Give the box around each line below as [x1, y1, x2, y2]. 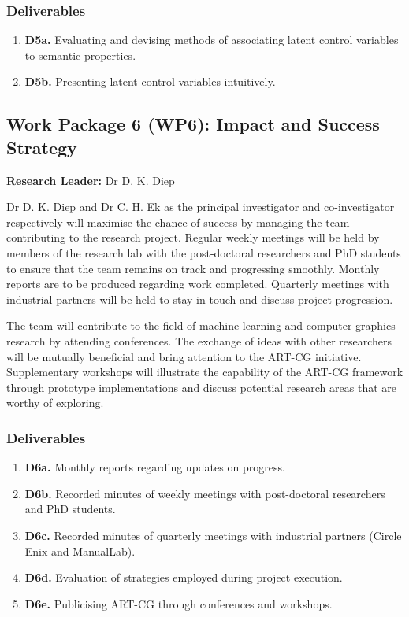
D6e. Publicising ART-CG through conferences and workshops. [24, 595, 333, 611]
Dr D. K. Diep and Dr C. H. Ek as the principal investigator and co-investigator [6, 198, 395, 215]
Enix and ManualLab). [24, 542, 136, 559]
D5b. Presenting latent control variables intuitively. [24, 73, 276, 90]
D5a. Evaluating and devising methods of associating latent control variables [24, 31, 399, 48]
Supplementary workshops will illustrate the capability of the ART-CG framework [6, 364, 403, 380]
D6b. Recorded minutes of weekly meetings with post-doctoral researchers [24, 485, 385, 501]
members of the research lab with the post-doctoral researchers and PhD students [6, 244, 401, 260]
